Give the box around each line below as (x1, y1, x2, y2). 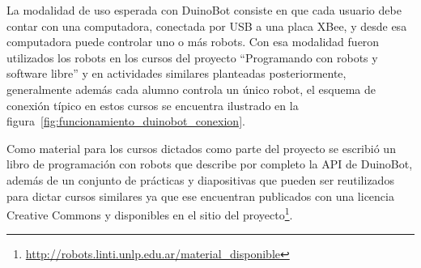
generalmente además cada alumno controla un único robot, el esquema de (6, 80, 376, 97)
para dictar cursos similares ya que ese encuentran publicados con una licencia (6, 187, 394, 204)
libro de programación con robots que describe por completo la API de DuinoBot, (6, 155, 413, 172)
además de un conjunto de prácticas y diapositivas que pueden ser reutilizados (6, 171, 394, 188)
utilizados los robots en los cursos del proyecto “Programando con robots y (6, 49, 378, 66)
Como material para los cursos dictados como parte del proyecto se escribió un (6, 139, 396, 156)
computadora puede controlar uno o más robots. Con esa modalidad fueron (6, 33, 380, 50)
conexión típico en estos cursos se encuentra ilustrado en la (6, 96, 299, 113)
